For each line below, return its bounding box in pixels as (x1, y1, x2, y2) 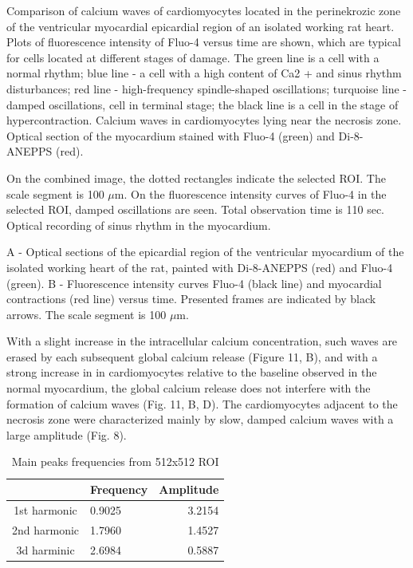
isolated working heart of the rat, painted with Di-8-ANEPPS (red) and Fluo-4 (6, 258, 393, 275)
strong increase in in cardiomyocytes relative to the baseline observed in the (6, 364, 377, 381)
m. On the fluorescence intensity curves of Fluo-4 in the (114, 185, 387, 202)
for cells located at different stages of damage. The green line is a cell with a (6, 49, 380, 65)
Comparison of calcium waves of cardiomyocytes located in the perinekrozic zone (6, 2, 401, 18)
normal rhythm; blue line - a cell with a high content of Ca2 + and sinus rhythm (6, 65, 402, 81)
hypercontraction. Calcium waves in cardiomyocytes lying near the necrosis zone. (6, 112, 402, 128)
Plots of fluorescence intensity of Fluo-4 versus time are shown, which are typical (6, 34, 401, 50)
